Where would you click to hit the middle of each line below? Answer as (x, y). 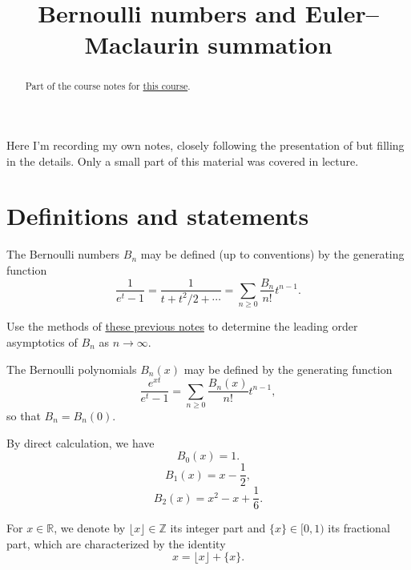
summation (270, 44)
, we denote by (90, 528)
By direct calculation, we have (81, 442)
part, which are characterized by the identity (116, 543)
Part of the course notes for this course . (108, 86)
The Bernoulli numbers (63, 254)
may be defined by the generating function (288, 369)
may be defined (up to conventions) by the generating (272, 254)
